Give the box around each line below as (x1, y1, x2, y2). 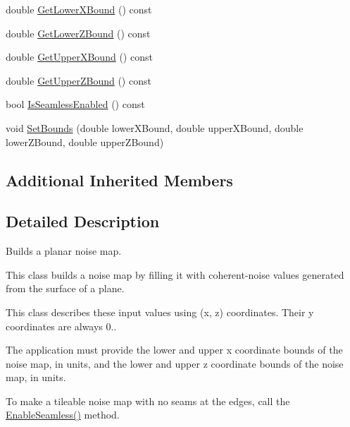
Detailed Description (6, 210, 160, 232)
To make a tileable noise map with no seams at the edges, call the (6, 393, 290, 408)
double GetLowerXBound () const (6, 2, 152, 16)
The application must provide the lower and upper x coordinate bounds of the (6, 342, 343, 357)
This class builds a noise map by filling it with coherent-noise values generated (6, 267, 344, 282)
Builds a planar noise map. (6, 243, 122, 258)
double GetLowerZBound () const (6, 25, 151, 40)
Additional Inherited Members (6, 169, 233, 191)
